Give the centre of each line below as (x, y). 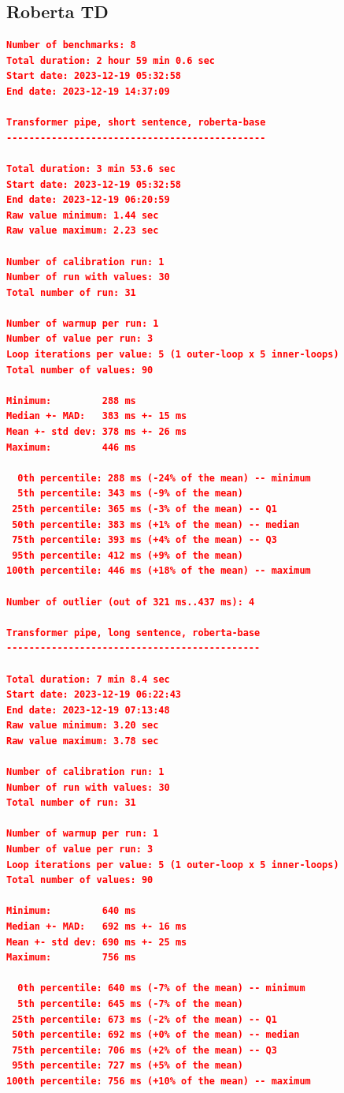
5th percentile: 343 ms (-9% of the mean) (130, 494)
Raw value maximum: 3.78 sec (83, 741)
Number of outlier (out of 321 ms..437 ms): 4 (131, 602)
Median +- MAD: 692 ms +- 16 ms (97, 927)
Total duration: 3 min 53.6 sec (91, 168)
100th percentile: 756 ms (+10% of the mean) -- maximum (159, 1081)
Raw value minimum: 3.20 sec (83, 726)
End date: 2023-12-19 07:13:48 (88, 710)
